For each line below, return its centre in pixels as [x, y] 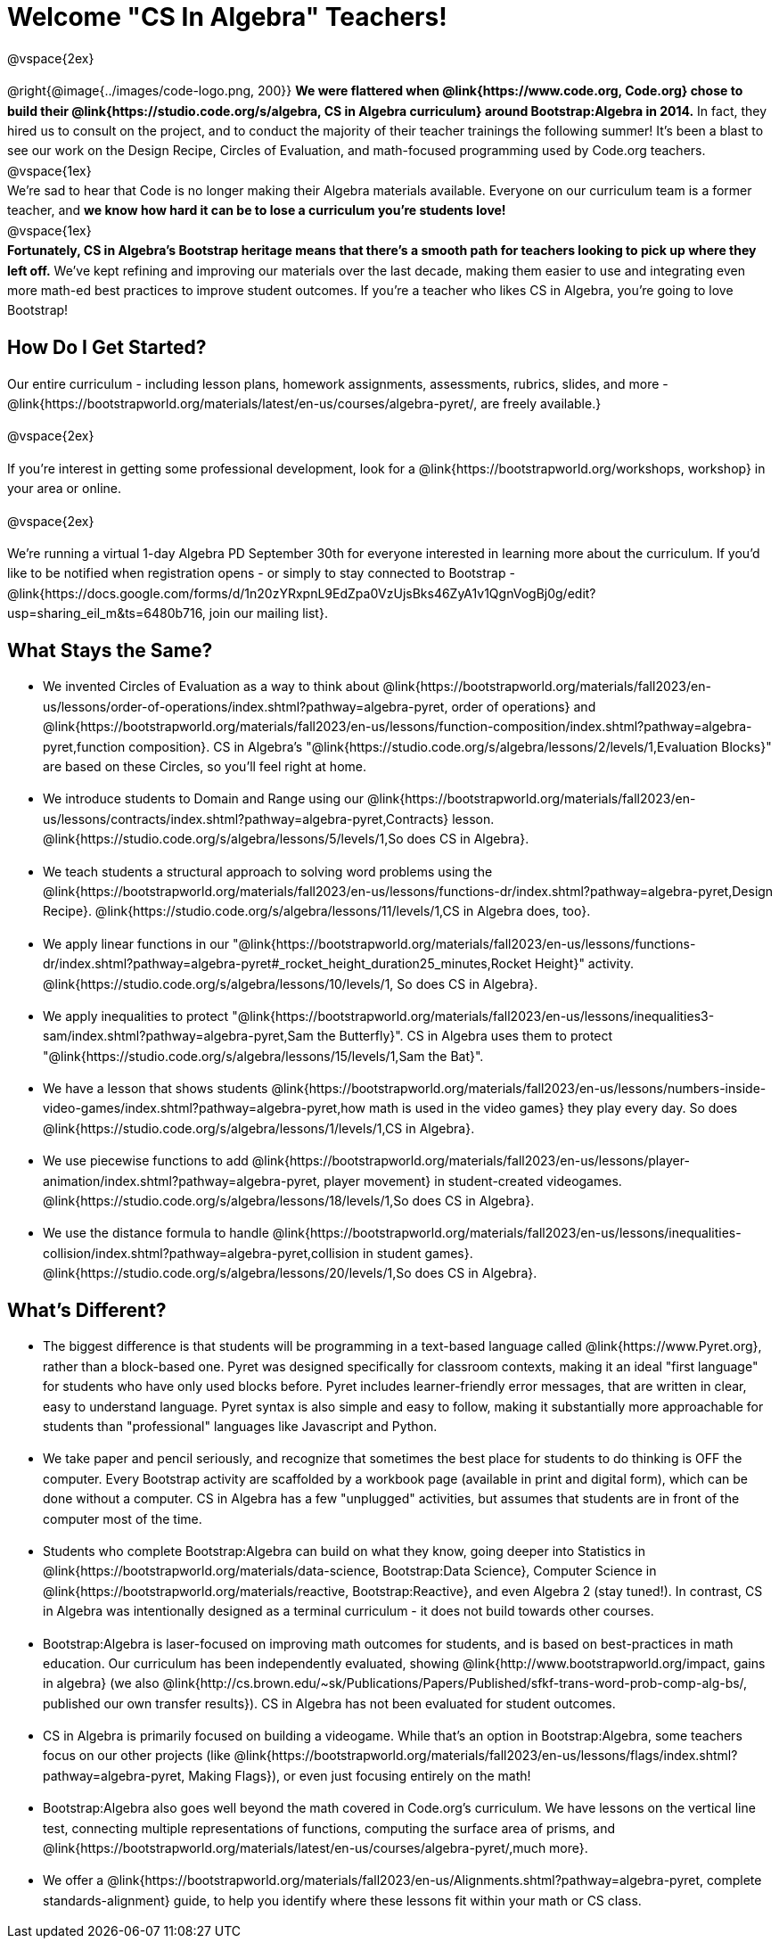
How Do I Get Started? [107, 348]
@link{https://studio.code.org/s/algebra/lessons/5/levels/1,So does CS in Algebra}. [286, 839]
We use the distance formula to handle [156, 1233]
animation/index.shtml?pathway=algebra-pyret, [182, 1181]
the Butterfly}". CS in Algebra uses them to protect [465, 1036]
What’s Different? [87, 1310]
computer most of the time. [123, 1518]
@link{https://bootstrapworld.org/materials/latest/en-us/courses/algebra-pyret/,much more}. [316, 1848]
